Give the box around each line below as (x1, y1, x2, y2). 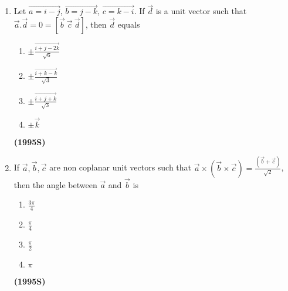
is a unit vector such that (155, 5, 247, 17)
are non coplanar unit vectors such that (49, 161, 192, 173)
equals (117, 18, 140, 30)
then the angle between (13, 178, 97, 190)
